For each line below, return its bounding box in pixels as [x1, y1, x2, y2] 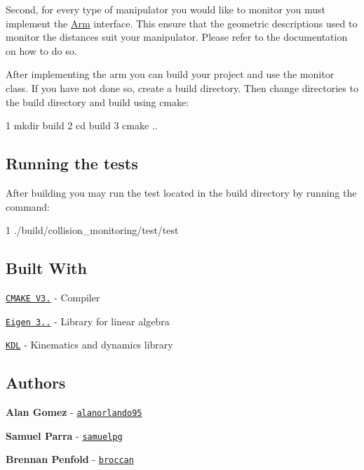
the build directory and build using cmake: [6, 94, 189, 109]
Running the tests [6, 152, 138, 174]
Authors [6, 372, 66, 393]
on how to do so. [6, 43, 77, 58]
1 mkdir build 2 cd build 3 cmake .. [6, 118, 158, 133]
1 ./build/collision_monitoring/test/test [6, 223, 179, 237]
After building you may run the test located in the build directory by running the [6, 185, 357, 200]
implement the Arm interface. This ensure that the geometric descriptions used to [6, 15, 358, 30]
